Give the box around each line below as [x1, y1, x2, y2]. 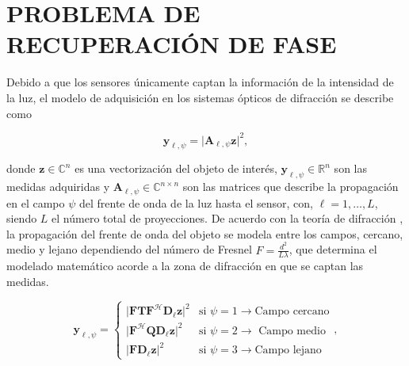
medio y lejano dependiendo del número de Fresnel [6, 241, 252, 257]
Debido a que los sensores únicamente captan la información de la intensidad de [6, 74, 394, 90]
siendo [6, 210, 37, 227]
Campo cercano [254, 306, 330, 318]
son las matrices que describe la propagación [182, 178, 399, 195]
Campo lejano [254, 345, 322, 356]
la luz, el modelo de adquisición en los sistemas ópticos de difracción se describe [6, 89, 394, 105]
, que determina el [289, 241, 377, 257]
